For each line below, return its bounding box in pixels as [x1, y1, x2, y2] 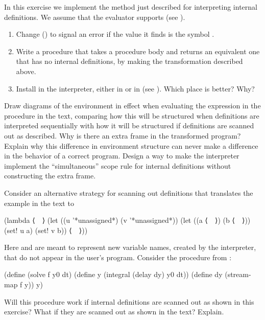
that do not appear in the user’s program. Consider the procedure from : [4, 252, 232, 262]
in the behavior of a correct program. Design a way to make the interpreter [4, 150, 239, 161]
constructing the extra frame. [4, 170, 96, 181]
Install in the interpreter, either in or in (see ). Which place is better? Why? [16, 83, 255, 94]
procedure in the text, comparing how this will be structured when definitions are [4, 110, 259, 121]
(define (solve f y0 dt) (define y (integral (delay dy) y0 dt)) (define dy [4, 269, 223, 280]
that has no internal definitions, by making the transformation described [16, 56, 243, 66]
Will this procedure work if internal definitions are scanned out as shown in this [4, 296, 254, 307]
